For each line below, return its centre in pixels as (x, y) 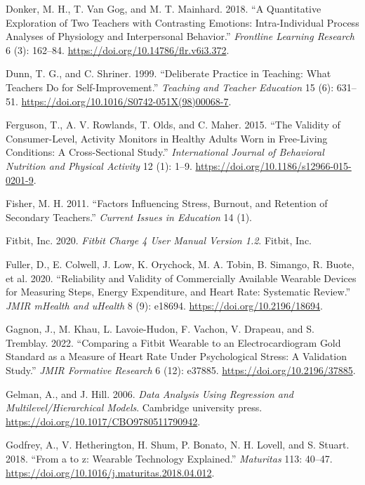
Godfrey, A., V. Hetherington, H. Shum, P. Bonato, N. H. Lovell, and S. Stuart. (178, 445)
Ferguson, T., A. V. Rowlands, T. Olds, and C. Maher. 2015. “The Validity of (173, 125)
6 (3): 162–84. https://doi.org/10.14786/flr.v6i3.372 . (118, 49)
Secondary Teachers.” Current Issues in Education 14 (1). (129, 217)
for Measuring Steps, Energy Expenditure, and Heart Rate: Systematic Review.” (178, 292)
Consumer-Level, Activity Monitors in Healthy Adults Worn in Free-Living (167, 138)
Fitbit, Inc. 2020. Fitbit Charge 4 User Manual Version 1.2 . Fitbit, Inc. (159, 240)
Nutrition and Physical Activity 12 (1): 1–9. (99, 165)
